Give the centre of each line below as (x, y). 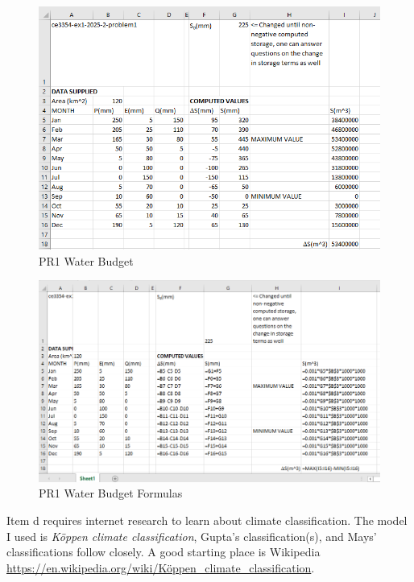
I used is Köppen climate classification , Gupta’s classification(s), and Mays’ (192, 536)
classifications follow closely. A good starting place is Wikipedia (164, 552)
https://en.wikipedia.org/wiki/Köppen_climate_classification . (161, 567)
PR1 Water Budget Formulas (111, 493)
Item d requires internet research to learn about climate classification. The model (207, 520)
